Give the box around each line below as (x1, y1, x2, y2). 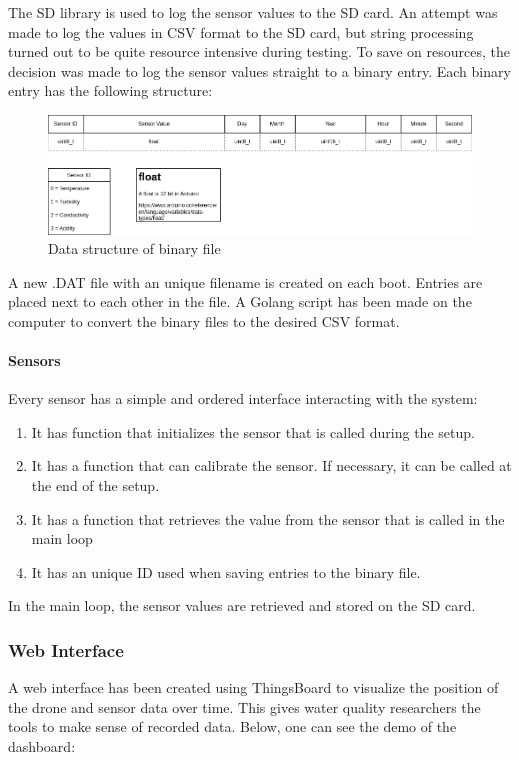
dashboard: (8, 736, 76, 757)
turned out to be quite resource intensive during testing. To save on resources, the (8, 41, 510, 62)
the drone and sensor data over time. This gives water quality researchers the (8, 696, 481, 717)
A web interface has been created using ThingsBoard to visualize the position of (8, 677, 499, 698)
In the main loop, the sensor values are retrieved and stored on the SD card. (8, 595, 476, 616)
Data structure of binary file (48, 238, 221, 259)
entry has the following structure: (8, 80, 213, 101)
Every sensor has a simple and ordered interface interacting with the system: (8, 388, 478, 409)
